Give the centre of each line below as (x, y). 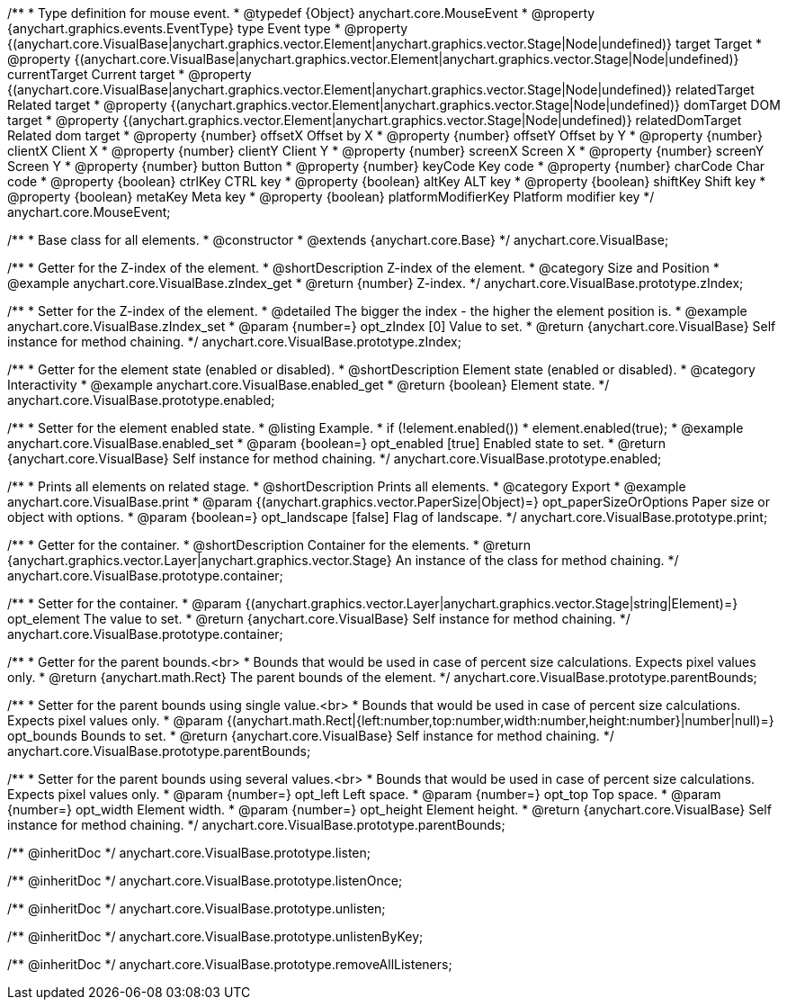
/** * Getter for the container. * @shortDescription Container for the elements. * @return (269, 545)
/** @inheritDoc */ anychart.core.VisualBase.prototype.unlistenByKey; (215, 936)
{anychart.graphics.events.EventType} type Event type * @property (208, 28)
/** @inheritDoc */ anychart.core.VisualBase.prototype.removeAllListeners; (230, 964)
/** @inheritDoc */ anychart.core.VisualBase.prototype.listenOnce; (205, 881)
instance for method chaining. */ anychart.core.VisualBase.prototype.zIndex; (234, 342)
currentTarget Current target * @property (130, 74)
